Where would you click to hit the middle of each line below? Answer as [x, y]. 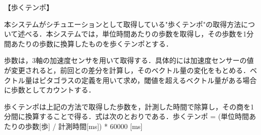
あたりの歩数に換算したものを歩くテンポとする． [92, 43]
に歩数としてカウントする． [50, 90]
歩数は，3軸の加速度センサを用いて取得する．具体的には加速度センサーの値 [129, 60]
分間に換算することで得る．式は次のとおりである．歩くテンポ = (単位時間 [127, 116]
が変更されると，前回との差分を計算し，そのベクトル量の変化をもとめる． [127, 70]
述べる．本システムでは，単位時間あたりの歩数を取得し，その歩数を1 [132, 34]
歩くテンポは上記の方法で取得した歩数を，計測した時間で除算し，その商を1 [129, 106]
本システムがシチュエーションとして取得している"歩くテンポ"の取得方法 [122, 24]
